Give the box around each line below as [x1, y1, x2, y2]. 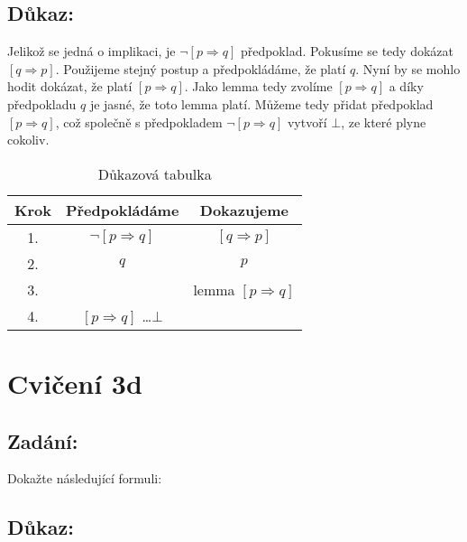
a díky [389, 77, 424, 96]
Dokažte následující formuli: [7, 469, 162, 488]
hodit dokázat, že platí [7, 77, 133, 96]
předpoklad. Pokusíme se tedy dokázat [240, 42, 453, 61]
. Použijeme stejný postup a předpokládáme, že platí [55, 59, 346, 78]
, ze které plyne [341, 112, 426, 131]
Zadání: [7, 426, 78, 454]
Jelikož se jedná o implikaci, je [7, 42, 176, 61]
